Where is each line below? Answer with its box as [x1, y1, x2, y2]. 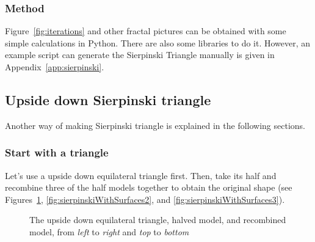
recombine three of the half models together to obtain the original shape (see [5, 181, 292, 194]
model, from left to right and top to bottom [29, 225, 189, 238]
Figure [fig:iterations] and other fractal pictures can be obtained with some [5, 24, 286, 37]
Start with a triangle [5, 145, 109, 160]
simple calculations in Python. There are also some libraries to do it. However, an [5, 36, 311, 49]
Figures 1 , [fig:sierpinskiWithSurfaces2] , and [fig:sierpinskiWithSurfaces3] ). [5, 193, 285, 205]
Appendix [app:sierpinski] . [5, 61, 104, 73]
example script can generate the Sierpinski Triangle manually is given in [5, 48, 275, 61]
